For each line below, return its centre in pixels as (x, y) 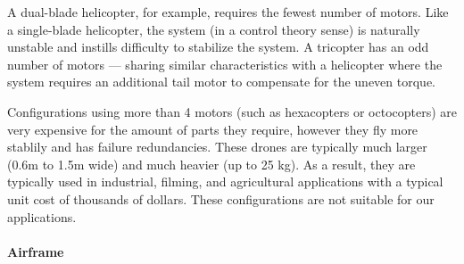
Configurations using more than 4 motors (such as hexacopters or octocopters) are (232, 111)
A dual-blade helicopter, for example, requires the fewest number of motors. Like (228, 12)
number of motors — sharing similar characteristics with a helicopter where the (225, 64)
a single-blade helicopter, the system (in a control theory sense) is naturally (214, 29)
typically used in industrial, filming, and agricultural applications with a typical (225, 181)
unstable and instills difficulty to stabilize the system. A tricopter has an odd (218, 47)
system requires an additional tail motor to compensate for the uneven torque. (222, 82)
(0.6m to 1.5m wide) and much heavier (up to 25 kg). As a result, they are (211, 164)
